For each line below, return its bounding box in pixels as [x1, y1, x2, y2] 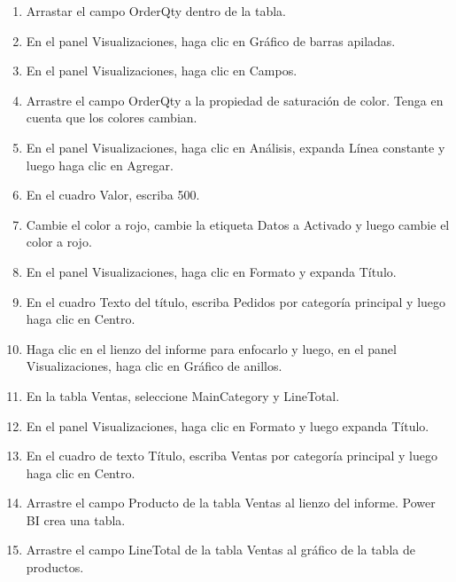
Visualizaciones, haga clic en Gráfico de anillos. [26, 357, 282, 375]
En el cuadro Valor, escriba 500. [26, 185, 200, 204]
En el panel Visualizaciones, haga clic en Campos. [26, 61, 298, 80]
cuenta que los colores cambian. [26, 108, 197, 127]
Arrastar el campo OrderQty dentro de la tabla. [26, 2, 286, 20]
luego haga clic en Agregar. [26, 155, 174, 174]
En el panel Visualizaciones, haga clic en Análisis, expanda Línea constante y [26, 138, 445, 156]
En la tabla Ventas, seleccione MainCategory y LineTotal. [26, 386, 340, 405]
